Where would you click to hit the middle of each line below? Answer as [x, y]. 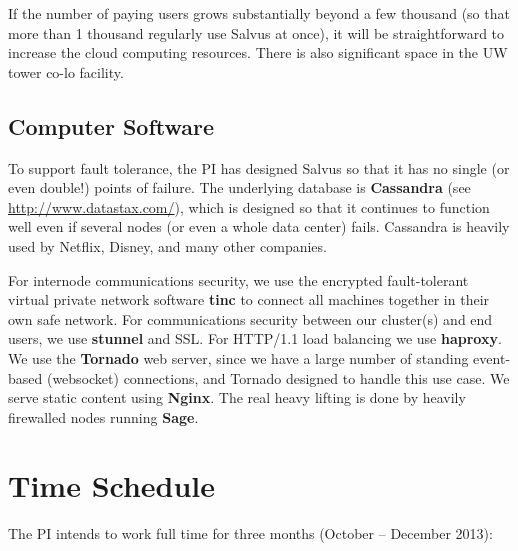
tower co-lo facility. [66, 71]
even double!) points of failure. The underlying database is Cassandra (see [239, 187]
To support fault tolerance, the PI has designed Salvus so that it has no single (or [259, 167]
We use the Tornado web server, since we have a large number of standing [238, 357]
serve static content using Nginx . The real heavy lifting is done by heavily [237, 397]
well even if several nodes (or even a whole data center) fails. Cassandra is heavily [259, 226]
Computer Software [111, 125]
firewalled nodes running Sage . [103, 416]
